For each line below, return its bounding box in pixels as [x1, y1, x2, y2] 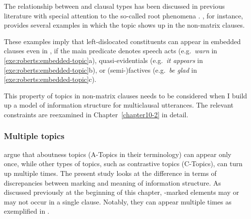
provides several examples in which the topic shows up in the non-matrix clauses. [4, 20, 245, 30]
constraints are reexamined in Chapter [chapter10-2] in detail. [4, 109, 188, 119]
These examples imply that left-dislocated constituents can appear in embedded [4, 36, 241, 46]
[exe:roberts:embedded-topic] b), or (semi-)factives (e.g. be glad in [4, 64, 197, 75]
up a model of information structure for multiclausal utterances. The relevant [4, 100, 234, 110]
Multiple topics [4, 130, 64, 142]
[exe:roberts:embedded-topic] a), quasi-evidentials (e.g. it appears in [4, 55, 203, 65]
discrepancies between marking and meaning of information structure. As [4, 177, 221, 188]
